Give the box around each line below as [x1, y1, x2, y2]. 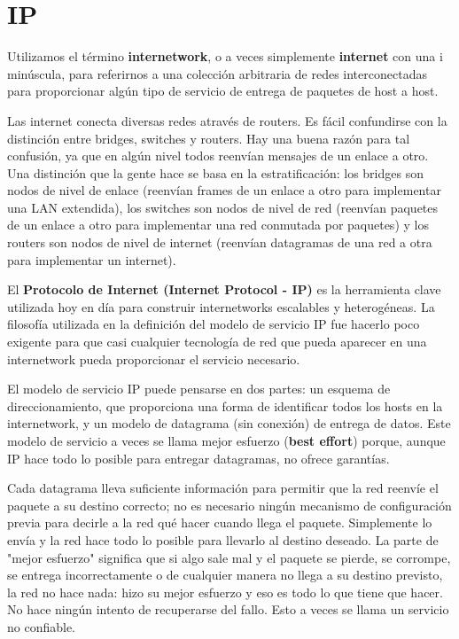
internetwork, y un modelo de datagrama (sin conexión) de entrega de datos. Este [7, 414, 451, 432]
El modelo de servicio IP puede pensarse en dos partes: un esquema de [7, 379, 391, 398]
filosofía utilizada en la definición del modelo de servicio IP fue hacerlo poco [7, 315, 420, 333]
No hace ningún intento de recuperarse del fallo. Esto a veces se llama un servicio [7, 600, 449, 619]
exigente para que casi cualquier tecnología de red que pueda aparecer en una [7, 332, 427, 351]
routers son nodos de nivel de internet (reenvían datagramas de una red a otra [7, 233, 432, 252]
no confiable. [7, 617, 76, 635]
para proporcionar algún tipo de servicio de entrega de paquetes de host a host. [7, 82, 439, 100]
